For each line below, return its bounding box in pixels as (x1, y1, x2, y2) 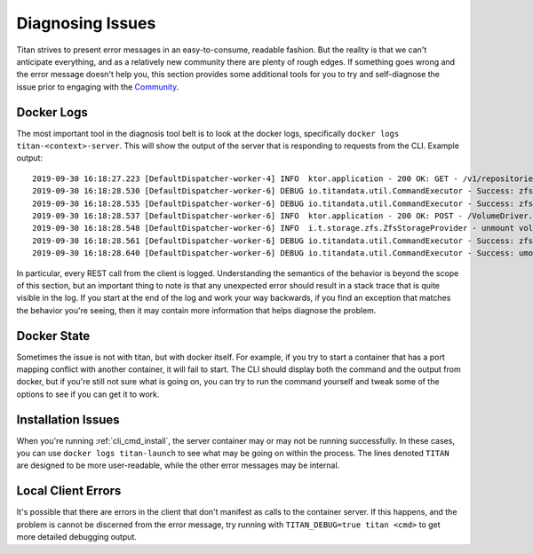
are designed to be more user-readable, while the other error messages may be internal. (16, 460, 340, 470)
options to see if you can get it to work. (16, 389, 160, 399)
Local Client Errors (16, 484, 122, 499)
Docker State (16, 328, 91, 344)
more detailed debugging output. (16, 532, 138, 542)
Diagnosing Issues (16, 13, 156, 33)
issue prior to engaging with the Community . (16, 81, 179, 92)
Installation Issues (16, 412, 120, 427)
